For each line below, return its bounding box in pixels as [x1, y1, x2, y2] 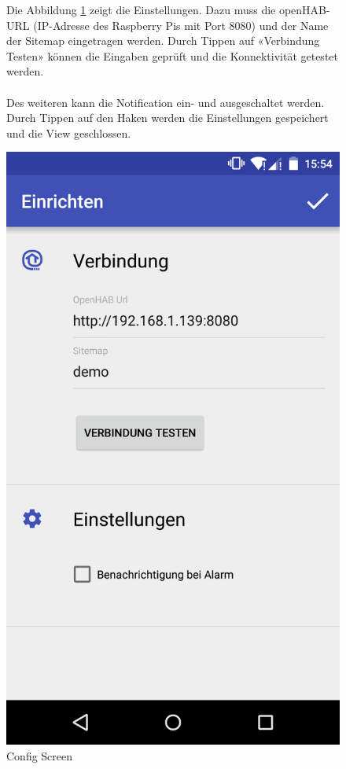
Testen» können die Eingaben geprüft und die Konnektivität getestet [6, 47, 338, 64]
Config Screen [6, 747, 73, 763]
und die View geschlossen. [6, 124, 131, 141]
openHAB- [278, 2, 330, 17]
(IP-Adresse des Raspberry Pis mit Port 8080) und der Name [33, 17, 329, 33]
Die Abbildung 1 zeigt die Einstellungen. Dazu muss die [6, 2, 276, 17]
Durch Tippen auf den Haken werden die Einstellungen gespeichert [6, 109, 329, 126]
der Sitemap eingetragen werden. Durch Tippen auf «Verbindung [6, 32, 320, 49]
